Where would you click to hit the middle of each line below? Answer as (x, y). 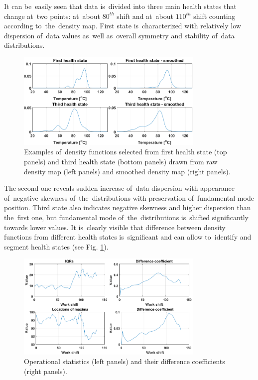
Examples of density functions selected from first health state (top (126, 152)
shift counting (214, 16)
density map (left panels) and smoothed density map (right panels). (127, 171)
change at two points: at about (52, 16)
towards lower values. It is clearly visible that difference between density (115, 227)
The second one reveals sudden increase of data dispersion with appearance (119, 188)
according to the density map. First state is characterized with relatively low (123, 26)
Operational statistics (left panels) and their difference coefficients (125, 361)
